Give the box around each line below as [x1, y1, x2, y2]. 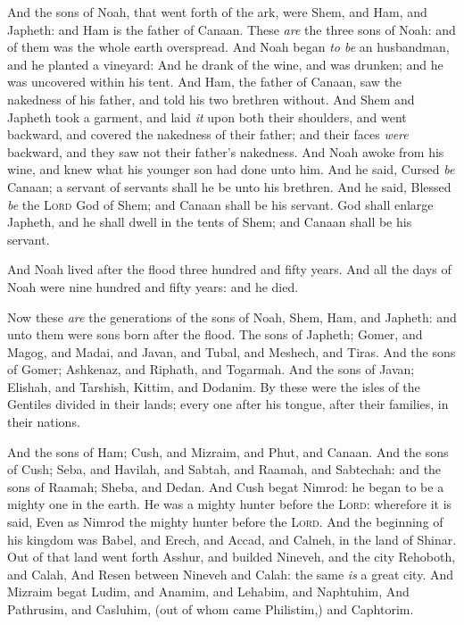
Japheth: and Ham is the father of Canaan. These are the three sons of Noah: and [7, 20, 456, 38]
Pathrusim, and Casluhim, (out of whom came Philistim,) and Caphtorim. [7, 600, 414, 618]
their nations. [7, 412, 80, 431]
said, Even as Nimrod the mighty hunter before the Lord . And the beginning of [7, 512, 443, 531]
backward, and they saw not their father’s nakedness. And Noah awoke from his [7, 142, 444, 161]
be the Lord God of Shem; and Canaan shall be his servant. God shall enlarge [7, 195, 434, 213]
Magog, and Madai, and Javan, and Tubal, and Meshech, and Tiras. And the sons [7, 342, 456, 361]
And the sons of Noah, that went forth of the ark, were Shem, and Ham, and [7, 3, 427, 21]
